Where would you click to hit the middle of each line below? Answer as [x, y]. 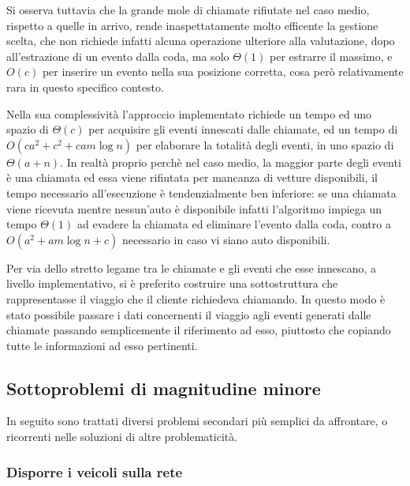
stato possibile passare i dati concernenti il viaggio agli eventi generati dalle [189, 314]
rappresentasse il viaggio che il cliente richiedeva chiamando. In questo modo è [196, 298]
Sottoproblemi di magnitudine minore [164, 388]
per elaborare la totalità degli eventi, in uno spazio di [265, 144]
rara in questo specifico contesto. [85, 87]
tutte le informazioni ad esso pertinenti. [102, 345]
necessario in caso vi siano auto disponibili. [226, 239]
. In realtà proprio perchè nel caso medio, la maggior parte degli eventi [231, 162]
